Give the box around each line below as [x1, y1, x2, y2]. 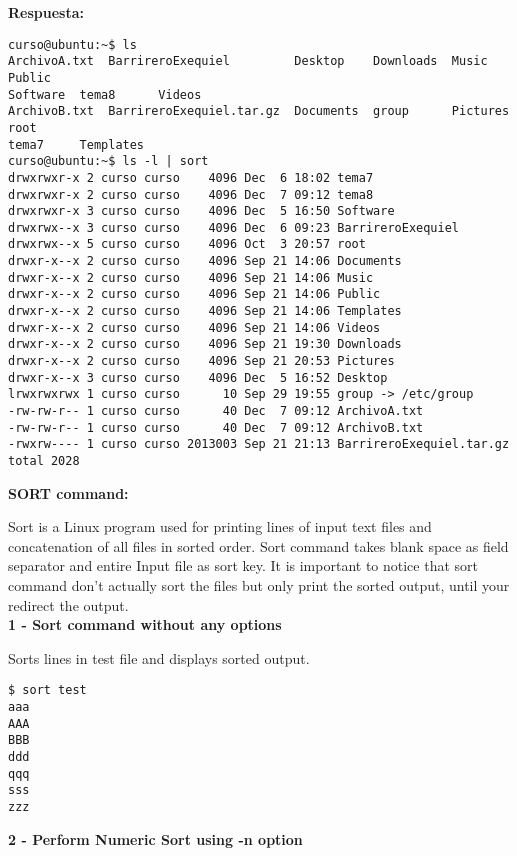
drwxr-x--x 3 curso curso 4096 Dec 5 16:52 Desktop [8, 370, 388, 385]
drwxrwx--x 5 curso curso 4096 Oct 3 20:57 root [8, 237, 366, 252]
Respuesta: [8, 2, 84, 22]
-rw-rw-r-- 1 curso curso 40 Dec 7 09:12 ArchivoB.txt [8, 420, 424, 435]
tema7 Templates [8, 137, 145, 152]
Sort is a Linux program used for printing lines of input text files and [8, 516, 432, 537]
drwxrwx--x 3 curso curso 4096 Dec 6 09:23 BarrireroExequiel [8, 220, 460, 235]
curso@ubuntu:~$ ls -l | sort [8, 154, 209, 169]
